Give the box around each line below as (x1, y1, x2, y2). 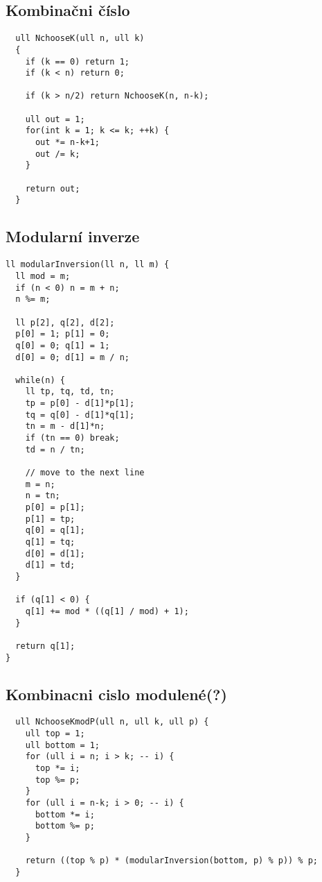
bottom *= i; (35, 809, 95, 820)
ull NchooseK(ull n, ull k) (15, 33, 145, 44)
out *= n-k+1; (35, 137, 100, 148)
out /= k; (35, 149, 80, 159)
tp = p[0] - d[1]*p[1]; (25, 398, 135, 409)
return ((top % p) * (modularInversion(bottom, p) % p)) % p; (25, 856, 319, 866)
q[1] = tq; (25, 537, 75, 547)
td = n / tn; (25, 444, 85, 455)
